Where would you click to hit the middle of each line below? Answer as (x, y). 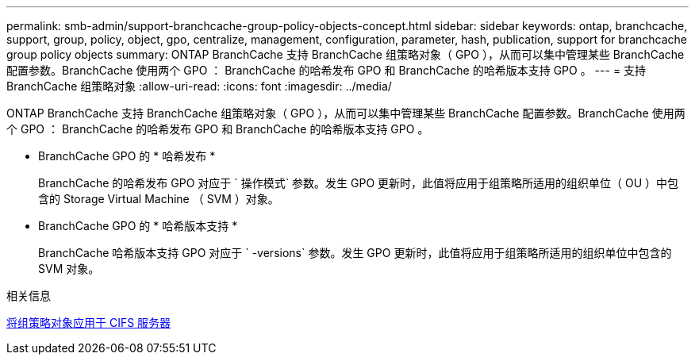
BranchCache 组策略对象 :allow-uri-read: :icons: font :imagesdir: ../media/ (199, 86)
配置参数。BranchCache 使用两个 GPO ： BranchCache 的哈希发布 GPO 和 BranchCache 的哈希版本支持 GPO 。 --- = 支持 (326, 70)
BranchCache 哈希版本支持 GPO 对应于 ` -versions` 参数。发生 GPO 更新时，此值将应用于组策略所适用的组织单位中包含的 (355, 253)
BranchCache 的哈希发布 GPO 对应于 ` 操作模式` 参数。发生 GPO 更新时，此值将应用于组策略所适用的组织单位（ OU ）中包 (359, 183)
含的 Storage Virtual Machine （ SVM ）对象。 (159, 199)
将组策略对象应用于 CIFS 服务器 (89, 323)
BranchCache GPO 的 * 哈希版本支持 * (138, 226)
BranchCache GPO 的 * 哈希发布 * (127, 156)
